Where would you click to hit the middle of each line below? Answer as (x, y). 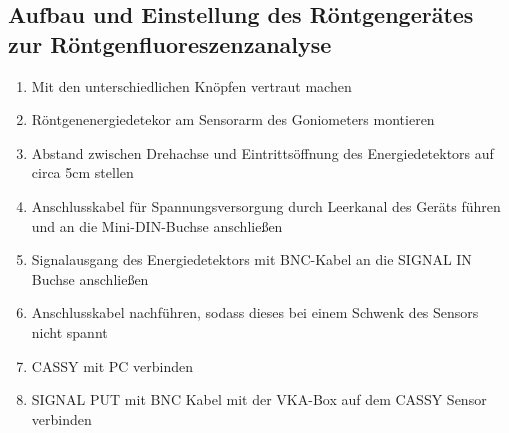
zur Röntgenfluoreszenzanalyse (170, 43)
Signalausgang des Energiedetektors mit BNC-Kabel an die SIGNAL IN (251, 259)
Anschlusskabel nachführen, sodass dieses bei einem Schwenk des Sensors (255, 312)
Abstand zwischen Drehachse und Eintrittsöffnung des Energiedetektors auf (262, 152)
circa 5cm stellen (82, 172)
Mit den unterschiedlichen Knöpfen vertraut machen (191, 85)
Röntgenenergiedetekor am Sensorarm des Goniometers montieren (233, 119)
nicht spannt (69, 331)
